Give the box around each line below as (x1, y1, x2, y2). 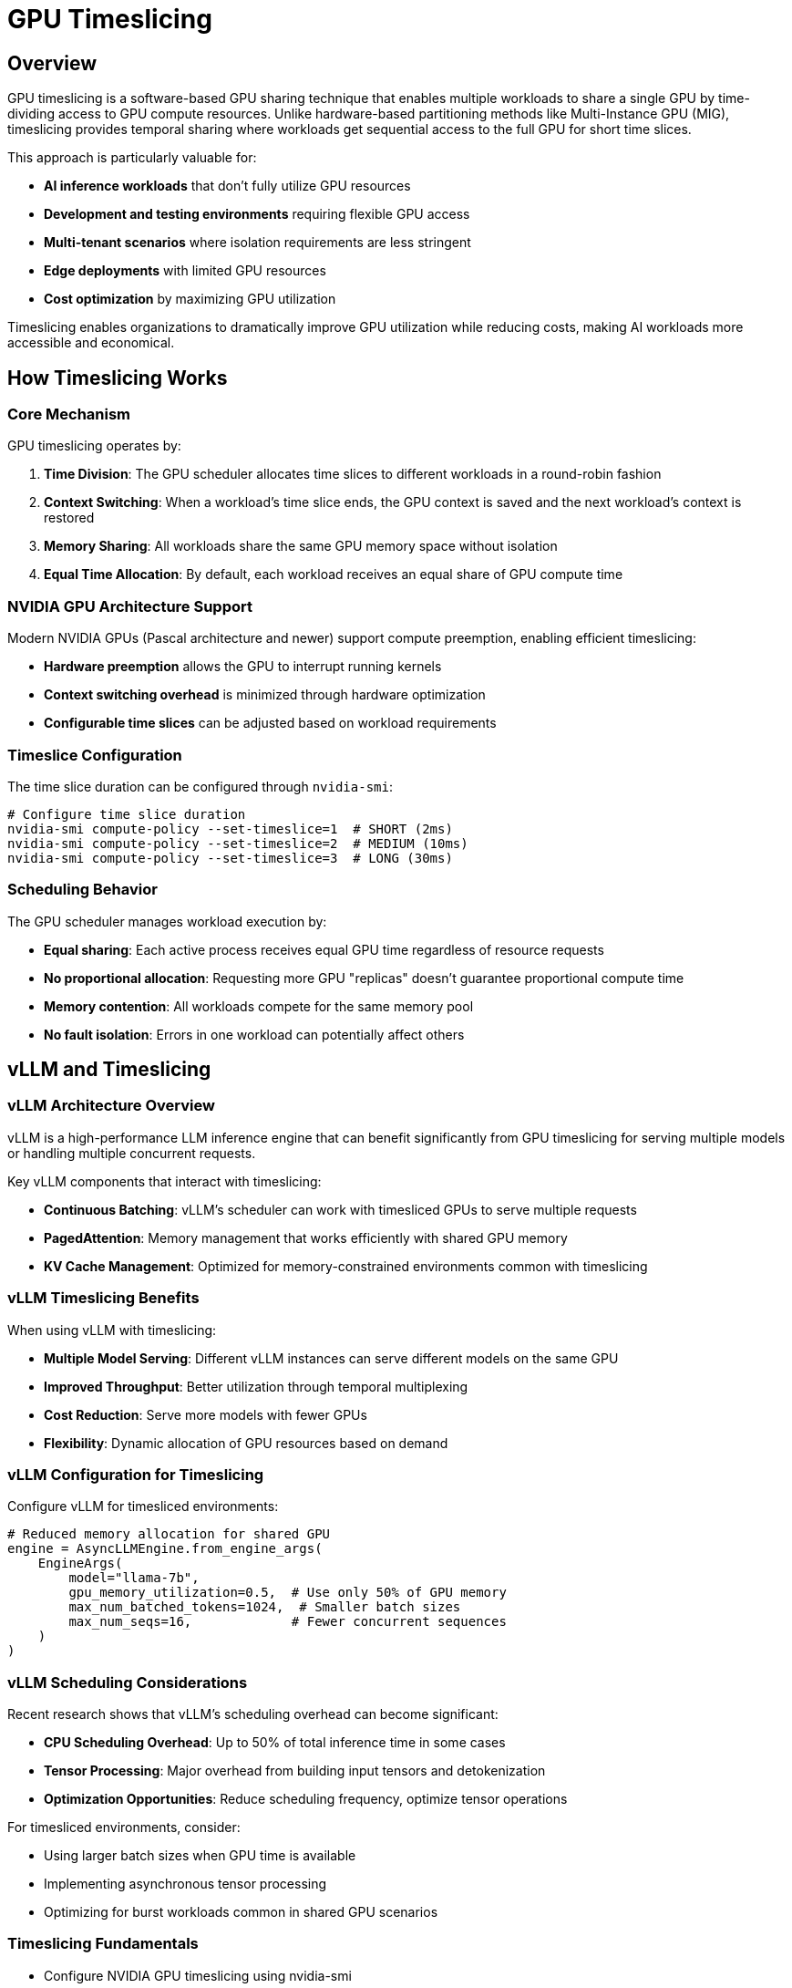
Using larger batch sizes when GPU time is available (44, 1848, 356, 1864)
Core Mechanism (7, 405, 131, 424)
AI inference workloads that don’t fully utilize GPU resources (44, 178, 411, 194)
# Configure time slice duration (7, 806, 246, 822)
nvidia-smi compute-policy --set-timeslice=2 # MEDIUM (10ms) (7, 835, 468, 851)
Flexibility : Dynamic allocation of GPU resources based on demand (44, 1434, 448, 1451)
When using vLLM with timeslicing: (7, 1321, 217, 1338)
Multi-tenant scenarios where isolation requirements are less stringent (44, 234, 471, 251)
